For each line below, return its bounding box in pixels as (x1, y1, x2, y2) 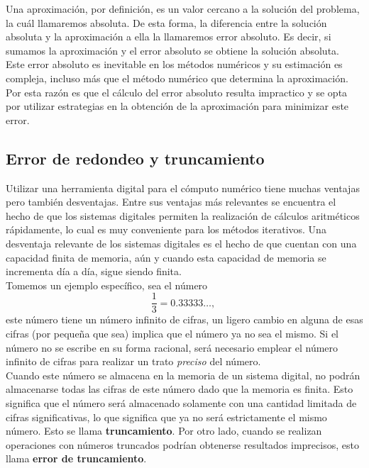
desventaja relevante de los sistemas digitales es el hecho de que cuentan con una (6, 235, 357, 250)
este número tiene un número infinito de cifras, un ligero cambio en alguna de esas (6, 312, 363, 327)
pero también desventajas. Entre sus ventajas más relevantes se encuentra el (6, 194, 336, 209)
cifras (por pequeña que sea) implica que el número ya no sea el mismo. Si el (6, 325, 338, 340)
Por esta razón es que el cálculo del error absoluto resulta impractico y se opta (6, 84, 348, 99)
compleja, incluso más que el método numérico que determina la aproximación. (6, 70, 348, 85)
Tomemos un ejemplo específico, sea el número (6, 277, 208, 292)
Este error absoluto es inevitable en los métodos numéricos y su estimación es (6, 57, 343, 72)
